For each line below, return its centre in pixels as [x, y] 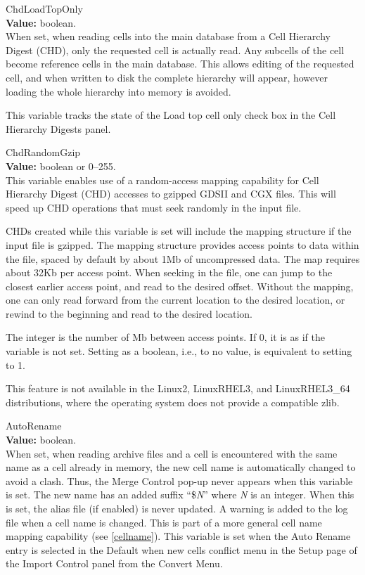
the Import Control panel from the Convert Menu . [114, 563]
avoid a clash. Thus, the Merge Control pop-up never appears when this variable [179, 480]
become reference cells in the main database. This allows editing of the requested [180, 64]
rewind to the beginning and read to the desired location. [129, 313]
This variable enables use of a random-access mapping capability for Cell [162, 180]
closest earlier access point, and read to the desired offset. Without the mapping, [180, 286]
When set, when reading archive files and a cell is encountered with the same [172, 453]
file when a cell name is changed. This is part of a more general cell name [164, 522]
